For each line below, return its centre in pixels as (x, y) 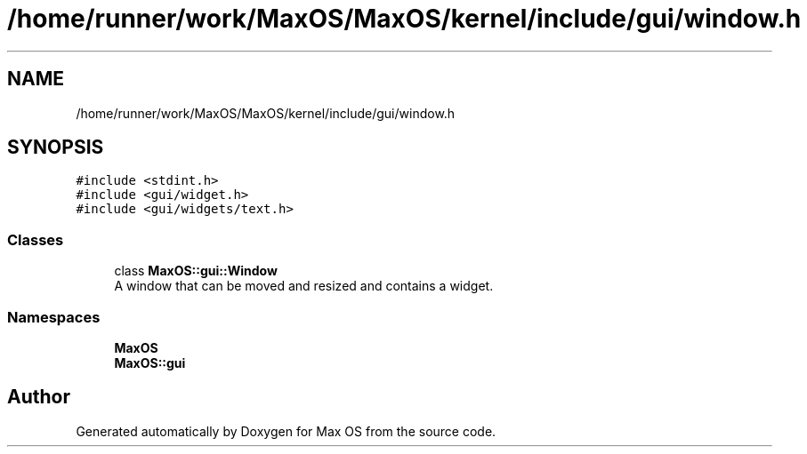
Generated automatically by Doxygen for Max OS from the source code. (286, 431)
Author (39, 397)
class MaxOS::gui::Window (196, 271)
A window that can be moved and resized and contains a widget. (304, 286)
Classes (36, 239)
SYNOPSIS (56, 147)
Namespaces (54, 317)
